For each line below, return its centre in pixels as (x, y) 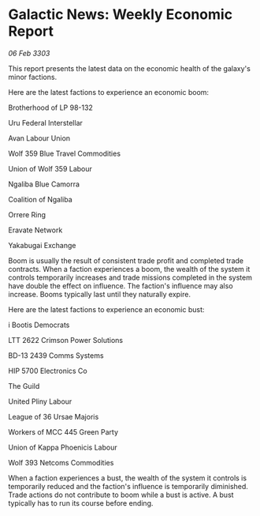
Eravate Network (35, 230)
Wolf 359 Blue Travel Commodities (64, 153)
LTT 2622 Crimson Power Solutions (66, 340)
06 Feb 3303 (29, 53)
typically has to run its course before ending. (81, 503)
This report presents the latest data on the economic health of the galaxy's (129, 68)
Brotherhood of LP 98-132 (50, 107)
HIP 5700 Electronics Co (48, 371)
